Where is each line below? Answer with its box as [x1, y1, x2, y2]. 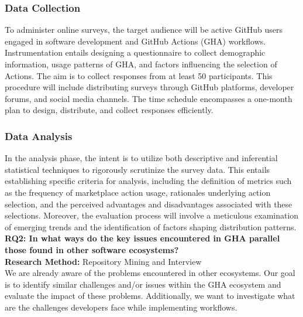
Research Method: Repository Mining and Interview [5, 255, 202, 267]
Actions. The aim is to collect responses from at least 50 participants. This [5, 69, 273, 81]
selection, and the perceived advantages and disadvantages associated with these [5, 197, 292, 210]
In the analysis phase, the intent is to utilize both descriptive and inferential [5, 152, 278, 164]
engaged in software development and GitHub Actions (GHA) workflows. [5, 35, 266, 47]
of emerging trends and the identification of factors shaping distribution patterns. [5, 220, 297, 233]
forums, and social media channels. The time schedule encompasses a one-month [5, 92, 292, 104]
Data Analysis [5, 128, 73, 143]
